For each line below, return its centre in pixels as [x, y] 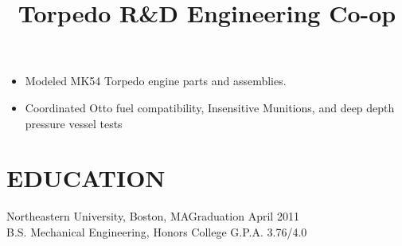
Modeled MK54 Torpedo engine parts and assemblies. [156, 81]
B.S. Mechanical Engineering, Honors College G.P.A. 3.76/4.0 [157, 231]
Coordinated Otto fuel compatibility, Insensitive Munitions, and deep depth [210, 107]
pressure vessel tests [74, 123]
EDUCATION [86, 178]
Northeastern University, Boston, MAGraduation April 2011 [153, 216]
